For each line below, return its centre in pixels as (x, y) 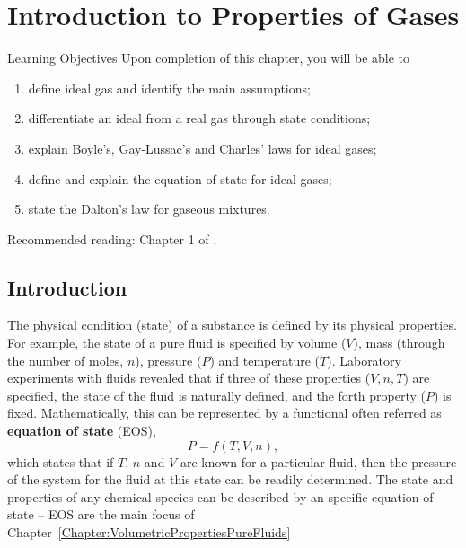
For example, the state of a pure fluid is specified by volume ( (177, 343)
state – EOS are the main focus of (101, 514)
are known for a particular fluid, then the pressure (318, 461)
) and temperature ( (265, 360)
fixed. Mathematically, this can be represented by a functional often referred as (224, 413)
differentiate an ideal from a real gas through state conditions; (199, 118)
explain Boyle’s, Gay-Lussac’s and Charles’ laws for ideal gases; (202, 148)
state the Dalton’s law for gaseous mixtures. (149, 209)
